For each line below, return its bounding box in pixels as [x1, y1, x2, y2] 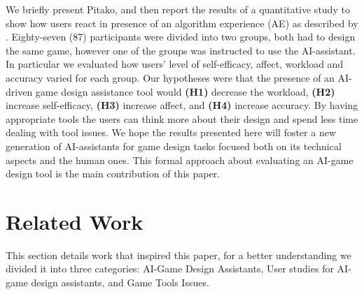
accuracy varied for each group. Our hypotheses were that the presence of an [6, 70, 335, 84]
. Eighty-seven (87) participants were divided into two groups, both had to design [6, 29, 356, 44]
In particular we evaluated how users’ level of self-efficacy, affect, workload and [6, 57, 344, 71]
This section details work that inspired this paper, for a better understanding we [6, 247, 351, 262]
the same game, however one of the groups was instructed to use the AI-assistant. [6, 43, 356, 57]
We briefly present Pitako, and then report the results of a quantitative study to [6, 2, 350, 16]
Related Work [6, 207, 143, 235]
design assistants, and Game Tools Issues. [31, 275, 209, 290]
